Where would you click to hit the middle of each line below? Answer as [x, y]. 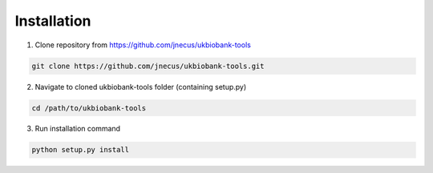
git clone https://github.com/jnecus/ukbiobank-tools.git [148, 66]
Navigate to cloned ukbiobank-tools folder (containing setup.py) [141, 86]
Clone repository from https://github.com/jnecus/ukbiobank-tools [143, 45]
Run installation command [77, 129]
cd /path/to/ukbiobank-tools [89, 108]
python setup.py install [81, 150]
